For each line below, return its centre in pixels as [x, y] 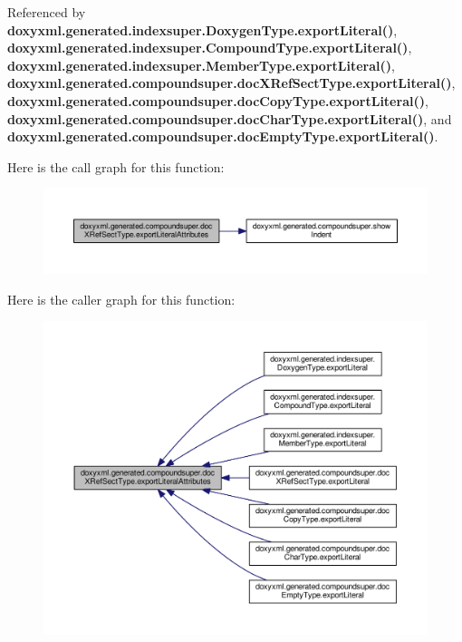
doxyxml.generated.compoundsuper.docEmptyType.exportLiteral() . [223, 136]
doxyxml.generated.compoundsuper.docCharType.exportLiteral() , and [230, 118]
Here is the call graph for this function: [116, 166]
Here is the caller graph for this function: [121, 299]
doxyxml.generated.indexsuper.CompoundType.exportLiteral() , [210, 48]
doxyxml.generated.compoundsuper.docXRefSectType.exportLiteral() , [231, 83]
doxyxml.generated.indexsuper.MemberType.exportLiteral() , [201, 65]
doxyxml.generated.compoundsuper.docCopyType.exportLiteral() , [218, 100]
